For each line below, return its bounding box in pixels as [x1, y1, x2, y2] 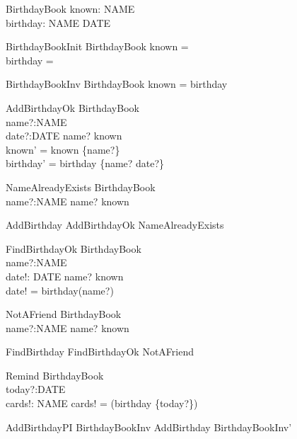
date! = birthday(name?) [6, 283, 114, 297]
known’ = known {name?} [6, 142, 120, 156]
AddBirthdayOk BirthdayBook [6, 100, 139, 115]
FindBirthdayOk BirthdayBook [6, 241, 141, 256]
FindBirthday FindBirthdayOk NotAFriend [6, 344, 194, 359]
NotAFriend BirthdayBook [6, 307, 122, 321]
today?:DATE [6, 382, 66, 397]
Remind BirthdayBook [6, 367, 104, 382]
